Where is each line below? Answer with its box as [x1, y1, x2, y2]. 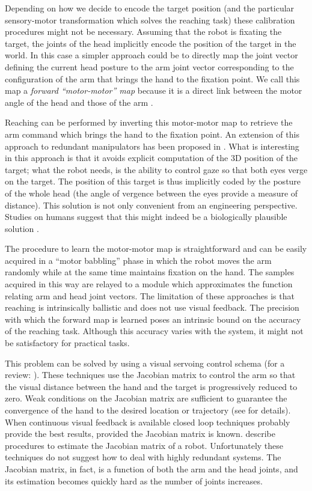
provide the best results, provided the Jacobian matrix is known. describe [5, 427, 275, 440]
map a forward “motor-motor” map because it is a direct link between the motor [5, 84, 302, 97]
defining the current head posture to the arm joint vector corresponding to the [5, 60, 294, 73]
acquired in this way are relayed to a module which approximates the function [5, 278, 293, 290]
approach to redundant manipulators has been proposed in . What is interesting [5, 139, 299, 152]
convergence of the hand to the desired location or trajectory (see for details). [5, 404, 291, 416]
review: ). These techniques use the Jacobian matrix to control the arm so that [5, 368, 296, 381]
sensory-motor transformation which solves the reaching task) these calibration [5, 13, 295, 26]
